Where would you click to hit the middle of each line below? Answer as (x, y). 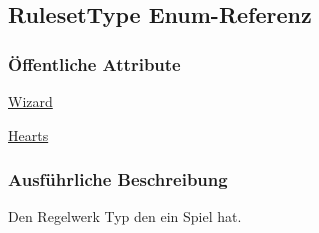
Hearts (28, 134)
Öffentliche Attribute (94, 63)
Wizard (30, 101)
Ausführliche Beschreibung (118, 179)
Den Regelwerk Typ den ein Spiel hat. (125, 216)
